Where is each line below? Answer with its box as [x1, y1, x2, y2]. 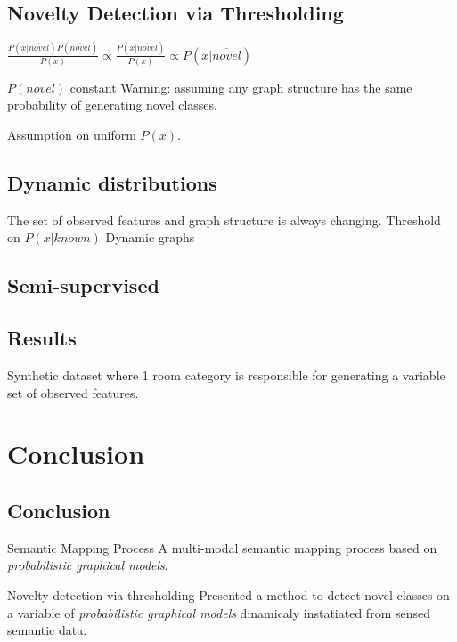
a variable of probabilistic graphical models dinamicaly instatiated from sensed [7, 603, 431, 622]
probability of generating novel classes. [7, 95, 217, 114]
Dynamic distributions [7, 169, 217, 196]
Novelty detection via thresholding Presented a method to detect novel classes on [7, 585, 450, 604]
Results [7, 324, 77, 352]
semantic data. [7, 621, 87, 639]
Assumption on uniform [7, 126, 136, 144]
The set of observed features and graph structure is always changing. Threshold [7, 210, 441, 229]
